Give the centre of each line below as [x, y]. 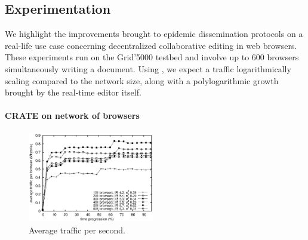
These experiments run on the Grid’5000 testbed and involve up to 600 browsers [152, 57]
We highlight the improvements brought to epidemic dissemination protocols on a [154, 34]
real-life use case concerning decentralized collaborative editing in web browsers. [151, 45]
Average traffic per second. [77, 230]
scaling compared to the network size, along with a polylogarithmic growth [142, 80]
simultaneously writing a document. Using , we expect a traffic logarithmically [148, 68]
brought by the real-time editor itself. [73, 92]
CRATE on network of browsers [72, 116]
